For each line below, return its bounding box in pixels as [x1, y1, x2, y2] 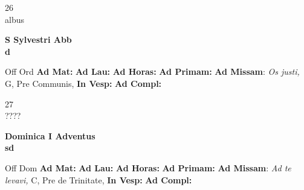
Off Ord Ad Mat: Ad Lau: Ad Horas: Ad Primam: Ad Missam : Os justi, [5, 65, 300, 78]
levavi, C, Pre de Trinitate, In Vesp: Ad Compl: [5, 173, 192, 186]
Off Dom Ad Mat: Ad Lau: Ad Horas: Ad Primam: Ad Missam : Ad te [5, 161, 291, 174]
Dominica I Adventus [5, 129, 95, 142]
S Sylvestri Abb [5, 33, 72, 46]
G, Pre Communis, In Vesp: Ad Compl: [5, 77, 162, 89]
